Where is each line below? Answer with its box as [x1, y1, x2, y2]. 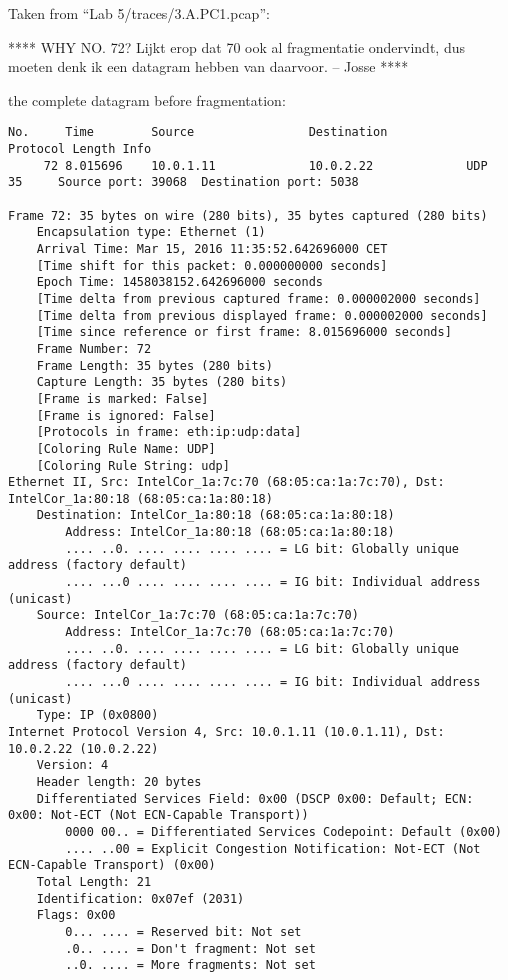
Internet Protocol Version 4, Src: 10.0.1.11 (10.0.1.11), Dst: [8, 725, 445, 739]
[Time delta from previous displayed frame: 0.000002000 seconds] [36, 308, 488, 323]
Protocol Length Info [8, 142, 152, 157]
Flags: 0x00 [36, 908, 116, 923]
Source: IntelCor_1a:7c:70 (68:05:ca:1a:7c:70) [36, 608, 359, 623]
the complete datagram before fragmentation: [8, 89, 286, 110]
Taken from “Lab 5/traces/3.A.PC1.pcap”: [8, 3, 270, 23]
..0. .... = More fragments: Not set [65, 958, 316, 973]
